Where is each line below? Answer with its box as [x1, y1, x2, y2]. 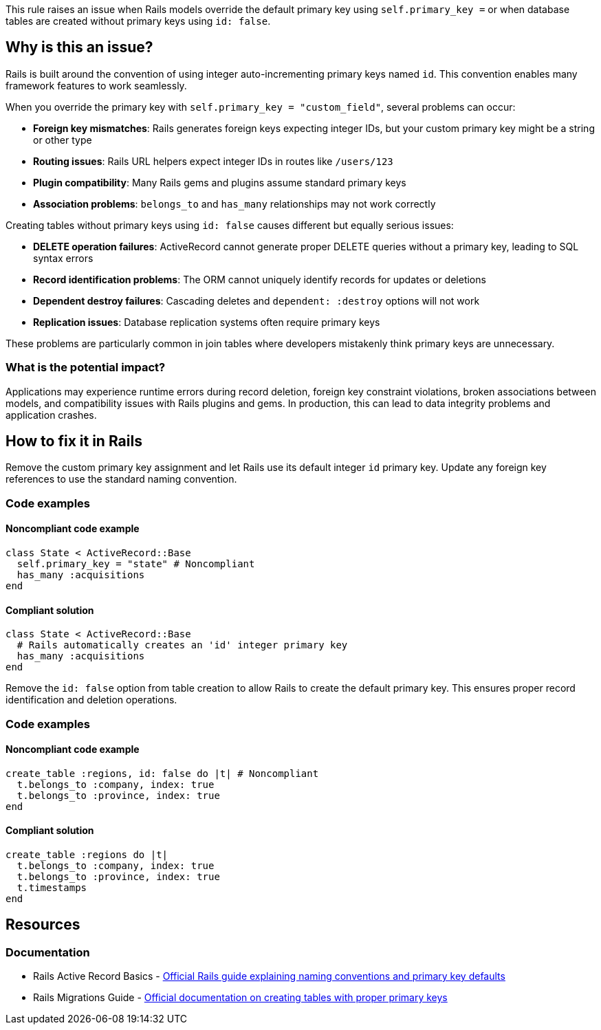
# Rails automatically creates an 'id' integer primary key [17, 639, 348, 651]
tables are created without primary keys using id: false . [6, 15, 271, 27]
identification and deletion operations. [6, 694, 177, 706]
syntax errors [33, 252, 94, 264]
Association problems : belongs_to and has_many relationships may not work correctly [33, 197, 436, 210]
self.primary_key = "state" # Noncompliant [17, 558, 255, 570]
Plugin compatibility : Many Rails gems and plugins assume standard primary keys [33, 176, 406, 188]
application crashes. [6, 408, 97, 421]
